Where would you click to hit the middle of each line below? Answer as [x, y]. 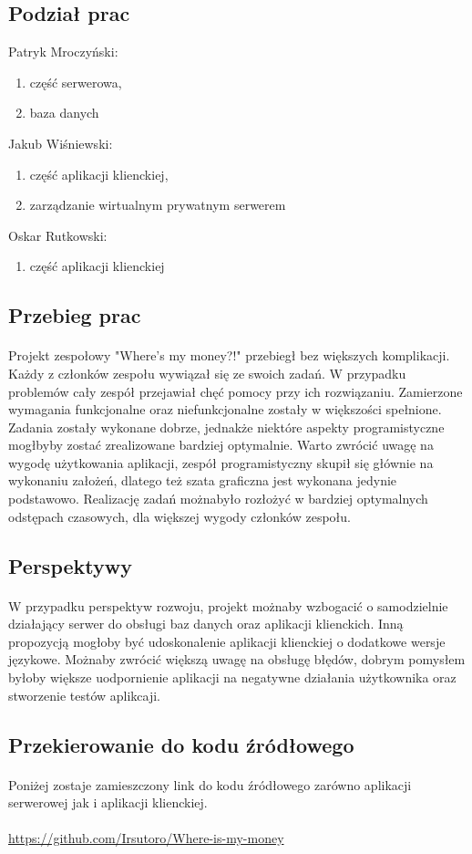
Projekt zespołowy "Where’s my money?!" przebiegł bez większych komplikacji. [229, 355]
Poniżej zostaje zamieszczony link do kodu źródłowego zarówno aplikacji [210, 784]
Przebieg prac [75, 315]
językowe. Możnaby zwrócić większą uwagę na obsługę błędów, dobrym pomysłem [237, 659]
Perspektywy [70, 565]
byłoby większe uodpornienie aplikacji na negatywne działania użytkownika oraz [232, 677]
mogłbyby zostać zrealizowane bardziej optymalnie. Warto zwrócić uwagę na [221, 445]
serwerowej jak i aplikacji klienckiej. [108, 802]
